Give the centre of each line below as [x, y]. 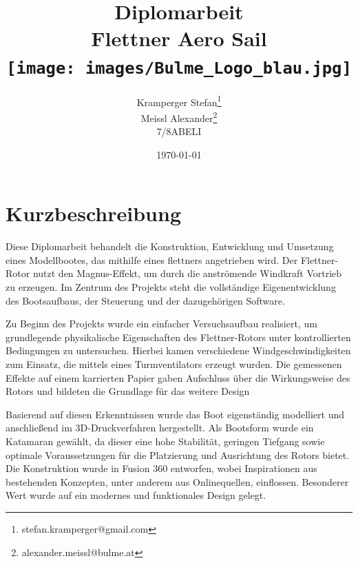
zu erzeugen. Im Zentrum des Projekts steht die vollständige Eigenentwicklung [171, 287]
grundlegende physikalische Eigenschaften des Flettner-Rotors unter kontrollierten [178, 337]
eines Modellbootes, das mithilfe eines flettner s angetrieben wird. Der [152, 259]
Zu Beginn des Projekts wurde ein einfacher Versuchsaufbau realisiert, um [161, 324]
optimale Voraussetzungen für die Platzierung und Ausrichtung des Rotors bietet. [178, 454]
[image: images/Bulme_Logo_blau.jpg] [179, 68]
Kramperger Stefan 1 [179, 101]
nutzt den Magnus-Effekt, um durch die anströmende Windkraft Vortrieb [187, 273]
